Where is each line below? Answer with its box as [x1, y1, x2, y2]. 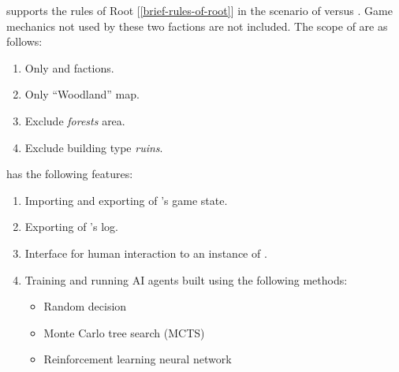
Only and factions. [24, 59, 114, 76]
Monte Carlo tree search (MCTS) [43, 324, 205, 340]
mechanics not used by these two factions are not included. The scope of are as [6, 17, 388, 34]
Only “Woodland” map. [24, 86, 140, 102]
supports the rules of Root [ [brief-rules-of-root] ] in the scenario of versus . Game [6, 2, 393, 18]
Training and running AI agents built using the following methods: [24, 271, 348, 288]
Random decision [43, 298, 127, 314]
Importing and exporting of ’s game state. [24, 192, 228, 208]
